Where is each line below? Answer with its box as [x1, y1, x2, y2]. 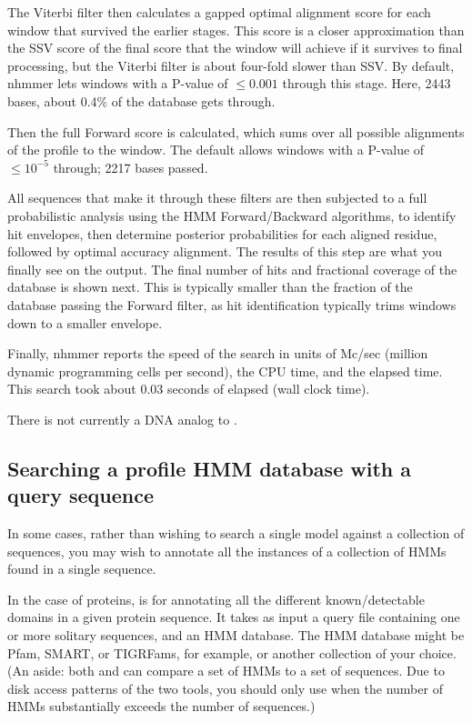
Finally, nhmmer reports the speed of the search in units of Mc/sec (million [7, 344, 428, 363]
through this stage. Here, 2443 [282, 74, 451, 93]
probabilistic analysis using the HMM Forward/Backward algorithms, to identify [7, 206, 457, 225]
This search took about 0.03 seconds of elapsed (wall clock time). [7, 379, 370, 398]
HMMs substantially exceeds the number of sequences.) [7, 697, 316, 716]
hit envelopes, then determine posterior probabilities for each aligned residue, [7, 224, 437, 243]
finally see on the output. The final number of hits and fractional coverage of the [7, 259, 457, 278]
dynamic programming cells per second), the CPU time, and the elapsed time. [7, 361, 443, 380]
